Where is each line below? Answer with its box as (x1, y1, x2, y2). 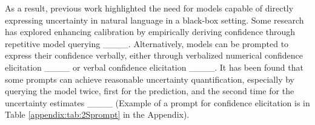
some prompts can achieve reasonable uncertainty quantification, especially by (5, 72, 294, 85)
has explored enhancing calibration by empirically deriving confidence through (5, 25, 296, 38)
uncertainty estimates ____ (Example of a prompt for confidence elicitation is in (5, 96, 310, 109)
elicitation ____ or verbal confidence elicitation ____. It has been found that (5, 60, 303, 73)
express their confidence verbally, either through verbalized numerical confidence (5, 49, 303, 62)
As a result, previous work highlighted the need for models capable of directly (5, 2, 294, 14)
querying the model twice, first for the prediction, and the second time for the (5, 85, 294, 97)
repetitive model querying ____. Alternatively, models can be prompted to (5, 37, 289, 50)
